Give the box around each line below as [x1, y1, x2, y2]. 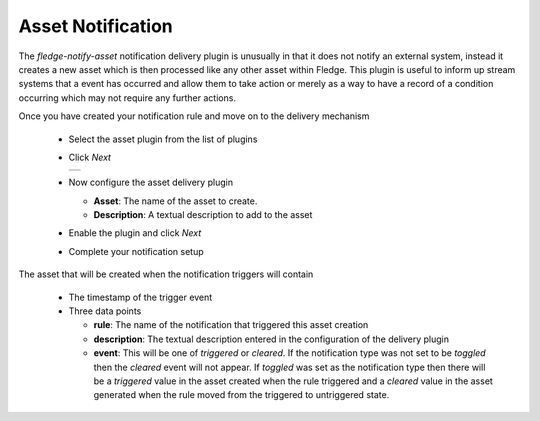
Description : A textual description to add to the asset [93, 209, 313, 221]
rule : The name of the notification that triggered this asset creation [93, 319, 369, 331]
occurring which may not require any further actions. [18, 91, 237, 104]
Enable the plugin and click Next [68, 227, 202, 239]
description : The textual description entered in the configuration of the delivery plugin [93, 333, 450, 345]
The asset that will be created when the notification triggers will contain [18, 268, 314, 280]
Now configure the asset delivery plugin [68, 176, 234, 189]
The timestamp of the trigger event [68, 291, 213, 303]
